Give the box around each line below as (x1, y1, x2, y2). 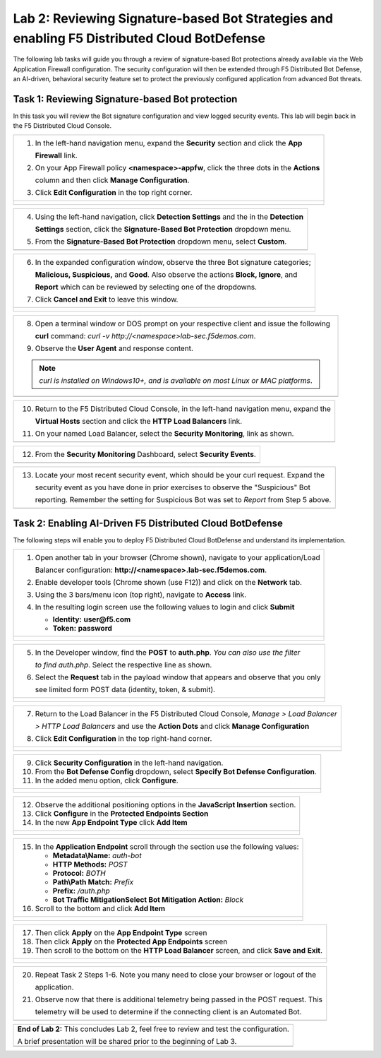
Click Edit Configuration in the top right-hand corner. (35, 733, 212, 743)
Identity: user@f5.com (52, 614, 131, 624)
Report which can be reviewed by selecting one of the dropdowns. (35, 282, 258, 292)
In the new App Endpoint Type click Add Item (35, 817, 188, 827)
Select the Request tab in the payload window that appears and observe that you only (35, 672, 321, 682)
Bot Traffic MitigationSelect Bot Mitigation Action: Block (52, 894, 243, 904)
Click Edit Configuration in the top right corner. (35, 187, 193, 197)
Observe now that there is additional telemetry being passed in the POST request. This (35, 994, 323, 1004)
